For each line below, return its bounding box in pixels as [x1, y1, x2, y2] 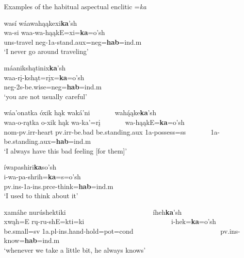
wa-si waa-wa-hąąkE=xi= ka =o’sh [4, 27, 105, 37]
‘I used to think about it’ [4, 190, 78, 201]
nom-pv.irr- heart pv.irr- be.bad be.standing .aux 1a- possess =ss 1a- [4, 126, 220, 137]
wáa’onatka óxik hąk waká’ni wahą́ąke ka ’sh [4, 107, 156, 118]
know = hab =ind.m [4, 235, 60, 245]
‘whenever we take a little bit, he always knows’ [4, 245, 146, 255]
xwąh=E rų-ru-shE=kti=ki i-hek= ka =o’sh [4, 216, 216, 226]
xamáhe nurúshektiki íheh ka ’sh [4, 206, 182, 217]
